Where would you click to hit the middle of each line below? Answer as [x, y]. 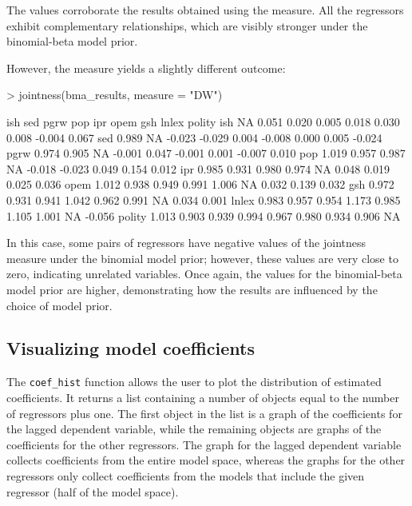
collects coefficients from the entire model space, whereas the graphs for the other [206, 460]
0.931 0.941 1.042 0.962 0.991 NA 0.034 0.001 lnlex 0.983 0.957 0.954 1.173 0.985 [204, 199]
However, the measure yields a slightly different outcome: [146, 68]
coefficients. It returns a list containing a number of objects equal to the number [203, 397]
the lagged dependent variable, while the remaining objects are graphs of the [194, 429]
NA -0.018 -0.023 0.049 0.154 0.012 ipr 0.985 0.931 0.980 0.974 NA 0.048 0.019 [198, 168]
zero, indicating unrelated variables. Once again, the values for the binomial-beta [204, 274]
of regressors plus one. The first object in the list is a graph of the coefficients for [204, 413]
